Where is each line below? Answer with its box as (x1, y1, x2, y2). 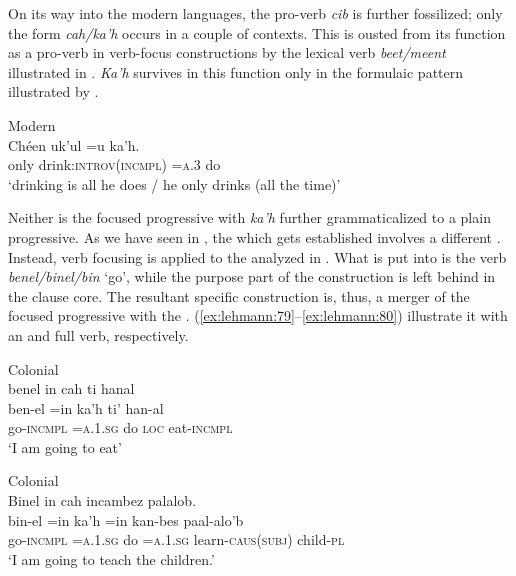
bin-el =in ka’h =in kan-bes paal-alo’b (8, 509, 244, 530)
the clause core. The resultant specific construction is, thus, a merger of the (8, 285, 470, 306)
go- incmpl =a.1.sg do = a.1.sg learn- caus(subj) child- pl (8, 529, 345, 550)
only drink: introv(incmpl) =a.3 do (8, 154, 221, 175)
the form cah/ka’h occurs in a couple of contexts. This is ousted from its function (8, 22, 506, 43)
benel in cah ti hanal (8, 378, 135, 399)
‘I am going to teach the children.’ (8, 548, 215, 569)
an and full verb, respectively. (8, 324, 189, 345)
